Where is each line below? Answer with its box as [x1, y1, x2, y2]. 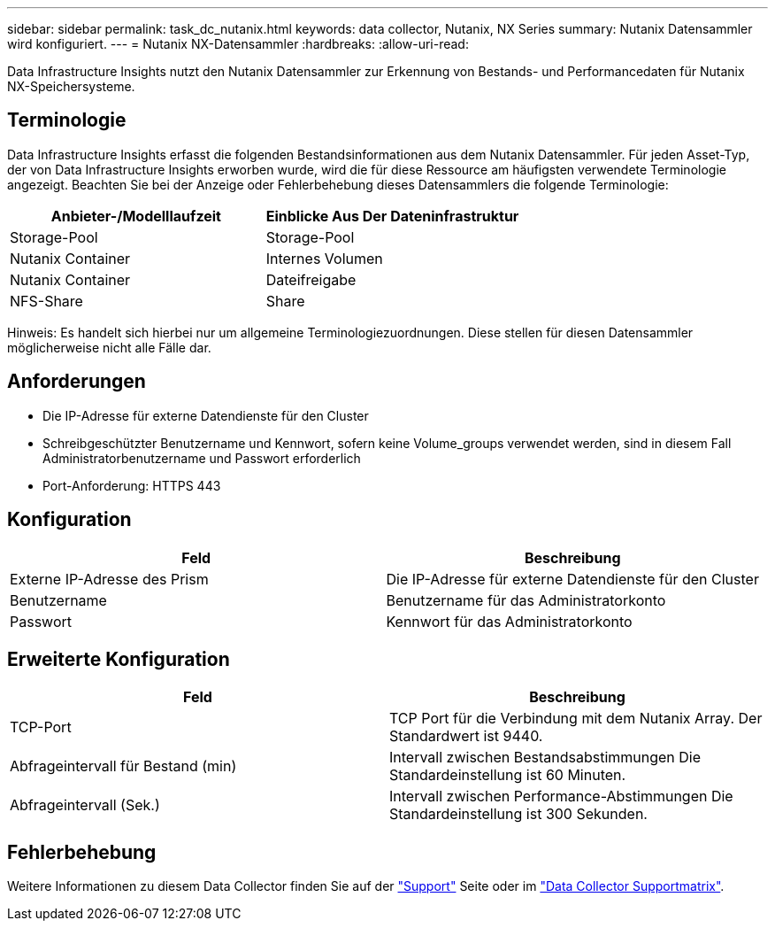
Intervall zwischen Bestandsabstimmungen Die [389, 748, 702, 767]
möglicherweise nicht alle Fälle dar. [7, 339, 211, 355]
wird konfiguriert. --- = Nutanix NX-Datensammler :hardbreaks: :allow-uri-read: [7, 36, 469, 51]
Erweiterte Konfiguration [7, 647, 230, 670]
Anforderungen [7, 370, 146, 393]
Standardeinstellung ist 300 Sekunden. [389, 805, 648, 824]
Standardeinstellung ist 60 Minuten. [389, 766, 626, 785]
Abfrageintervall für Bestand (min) [10, 757, 237, 776]
